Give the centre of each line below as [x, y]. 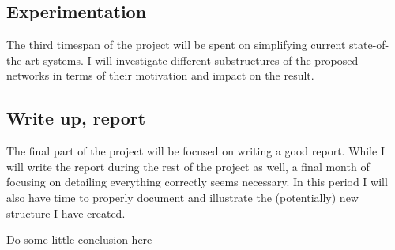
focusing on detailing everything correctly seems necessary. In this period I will [197, 182]
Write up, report [76, 118]
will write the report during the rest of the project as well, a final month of [188, 166]
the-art [23, 60]
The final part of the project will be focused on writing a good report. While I [196, 151]
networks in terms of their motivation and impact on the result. [160, 75]
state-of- [369, 45]
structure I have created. [66, 213]
